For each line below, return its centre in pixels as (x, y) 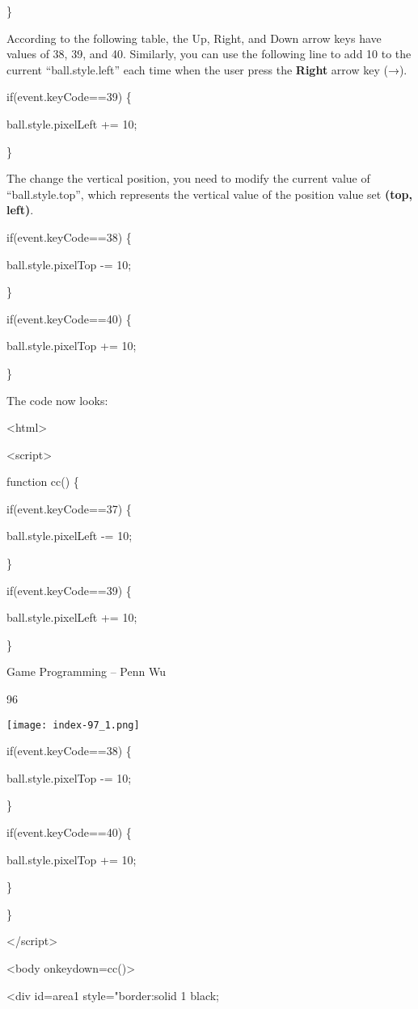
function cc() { (43, 481)
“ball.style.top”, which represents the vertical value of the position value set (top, (209, 194)
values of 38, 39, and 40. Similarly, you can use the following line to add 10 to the (209, 54)
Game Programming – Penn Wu (86, 671)
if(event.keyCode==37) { (69, 508)
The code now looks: (57, 400)
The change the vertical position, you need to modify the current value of (188, 178)
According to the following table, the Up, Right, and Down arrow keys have (194, 38)
